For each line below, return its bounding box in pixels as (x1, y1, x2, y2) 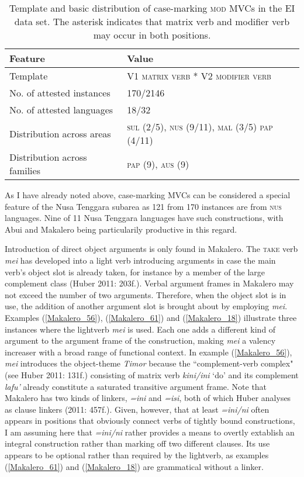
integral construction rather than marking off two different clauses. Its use (5, 437, 270, 450)
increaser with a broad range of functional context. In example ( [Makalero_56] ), (5, 345, 292, 358)
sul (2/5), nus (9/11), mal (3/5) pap (127, 120, 273, 133)
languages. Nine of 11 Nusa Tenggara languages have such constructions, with (5, 212, 284, 224)
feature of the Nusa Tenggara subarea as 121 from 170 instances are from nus (5, 200, 282, 212)
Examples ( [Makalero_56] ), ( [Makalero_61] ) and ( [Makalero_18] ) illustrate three (5, 311, 297, 323)
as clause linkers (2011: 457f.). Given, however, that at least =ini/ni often (5, 403, 270, 415)
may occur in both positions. (93, 28, 211, 42)
